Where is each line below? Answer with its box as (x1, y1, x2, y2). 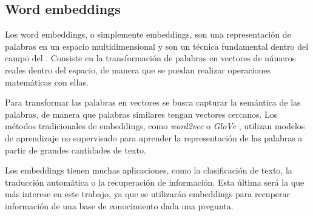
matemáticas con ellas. (5, 75, 89, 88)
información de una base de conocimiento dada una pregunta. (5, 199, 234, 212)
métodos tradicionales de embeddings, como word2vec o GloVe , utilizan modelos (5, 120, 305, 132)
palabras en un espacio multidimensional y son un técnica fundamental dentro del (5, 39, 309, 52)
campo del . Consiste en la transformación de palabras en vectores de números (5, 52, 296, 64)
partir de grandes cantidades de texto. (5, 143, 146, 156)
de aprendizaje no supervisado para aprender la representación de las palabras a (5, 131, 303, 144)
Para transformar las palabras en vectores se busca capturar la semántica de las (5, 96, 301, 109)
